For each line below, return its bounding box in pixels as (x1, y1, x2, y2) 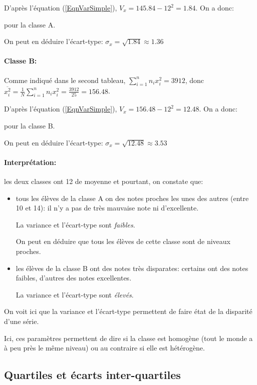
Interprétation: (4, 156, 57, 167)
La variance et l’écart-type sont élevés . (16, 289, 134, 299)
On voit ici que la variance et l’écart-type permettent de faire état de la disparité (4, 306, 252, 316)
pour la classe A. (4, 19, 56, 29)
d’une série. (4, 315, 39, 326)
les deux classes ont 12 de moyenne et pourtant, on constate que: (4, 176, 203, 186)
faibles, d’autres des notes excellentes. (16, 272, 132, 283)
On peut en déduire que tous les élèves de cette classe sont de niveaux (16, 236, 230, 246)
